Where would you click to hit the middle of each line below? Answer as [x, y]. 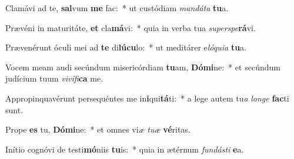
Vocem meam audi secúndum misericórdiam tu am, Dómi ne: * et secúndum [143, 67]
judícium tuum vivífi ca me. [54, 78]
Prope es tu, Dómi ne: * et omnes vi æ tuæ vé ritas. [98, 129]
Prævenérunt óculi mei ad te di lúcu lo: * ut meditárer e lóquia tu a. [126, 47]
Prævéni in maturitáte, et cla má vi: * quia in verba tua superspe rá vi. [131, 27]
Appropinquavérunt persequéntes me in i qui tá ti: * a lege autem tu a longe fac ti [147, 98]
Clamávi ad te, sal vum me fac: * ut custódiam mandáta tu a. [117, 8]
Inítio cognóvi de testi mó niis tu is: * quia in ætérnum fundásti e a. [125, 149]
